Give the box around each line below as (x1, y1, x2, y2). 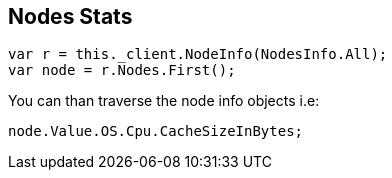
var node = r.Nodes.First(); (8, 62, 236, 79)
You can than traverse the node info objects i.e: (8, 92, 320, 110)
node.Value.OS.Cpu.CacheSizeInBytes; (8, 123, 304, 140)
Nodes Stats (8, 4, 133, 29)
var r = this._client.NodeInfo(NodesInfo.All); (8, 46, 388, 63)
